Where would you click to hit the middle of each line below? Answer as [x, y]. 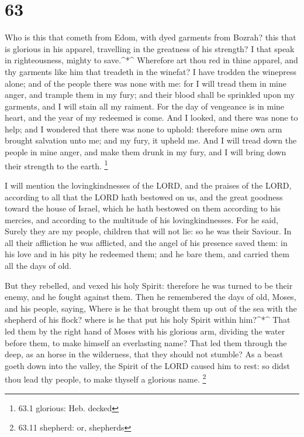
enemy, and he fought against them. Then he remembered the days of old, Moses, [151, 297]
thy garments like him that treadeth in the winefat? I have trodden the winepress [151, 71]
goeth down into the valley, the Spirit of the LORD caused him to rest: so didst [147, 365]
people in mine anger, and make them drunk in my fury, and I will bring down [146, 152]
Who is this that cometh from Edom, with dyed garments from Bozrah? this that [151, 37]
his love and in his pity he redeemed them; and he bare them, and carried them [147, 254]
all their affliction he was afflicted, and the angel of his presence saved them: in [146, 242]
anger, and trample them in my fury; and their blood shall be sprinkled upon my [150, 95]
